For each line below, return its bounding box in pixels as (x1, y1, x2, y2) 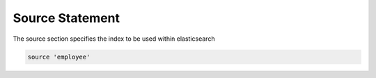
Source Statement (13, 10, 120, 26)
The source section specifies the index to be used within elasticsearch (13, 35, 215, 43)
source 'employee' (27, 52, 91, 61)
